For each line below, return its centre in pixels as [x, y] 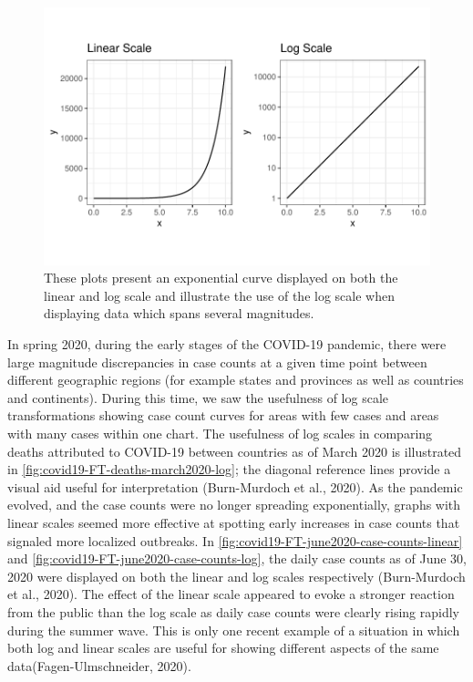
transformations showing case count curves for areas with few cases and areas [223, 415]
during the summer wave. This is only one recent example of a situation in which [234, 630]
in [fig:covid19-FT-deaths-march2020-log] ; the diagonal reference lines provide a [229, 469]
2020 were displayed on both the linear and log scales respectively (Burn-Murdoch [236, 576]
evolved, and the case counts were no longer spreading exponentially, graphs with [234, 505]
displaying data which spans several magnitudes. [179, 313]
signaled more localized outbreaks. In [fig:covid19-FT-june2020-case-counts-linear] [235, 540]
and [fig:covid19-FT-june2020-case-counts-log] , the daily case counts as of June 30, [237, 558]
